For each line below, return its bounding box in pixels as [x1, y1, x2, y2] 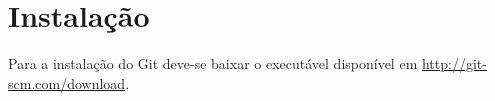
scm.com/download [8, 72, 126, 93]
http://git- [421, 53, 487, 74]
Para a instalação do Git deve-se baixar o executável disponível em [8, 53, 418, 74]
